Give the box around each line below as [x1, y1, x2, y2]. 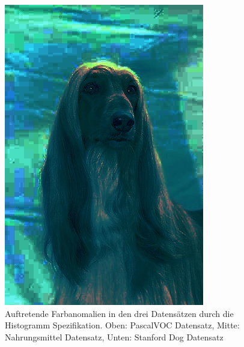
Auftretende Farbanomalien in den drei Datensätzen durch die [5, 307, 234, 319]
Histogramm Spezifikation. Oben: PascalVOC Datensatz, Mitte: [5, 319, 240, 331]
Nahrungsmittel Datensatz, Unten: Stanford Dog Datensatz [5, 330, 224, 343]
